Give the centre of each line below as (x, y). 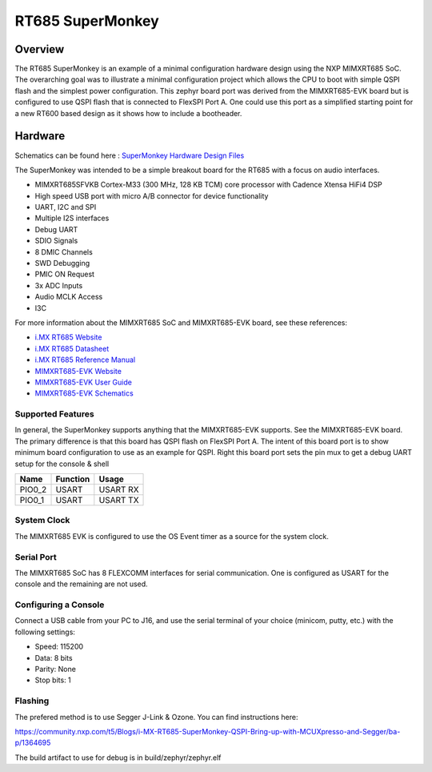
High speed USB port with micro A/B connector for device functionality (152, 195)
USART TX (119, 501)
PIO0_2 (33, 490)
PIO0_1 (32, 501)
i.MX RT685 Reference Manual (85, 360)
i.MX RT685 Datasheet (72, 348)
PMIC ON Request (65, 274)
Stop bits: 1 (53, 680)
